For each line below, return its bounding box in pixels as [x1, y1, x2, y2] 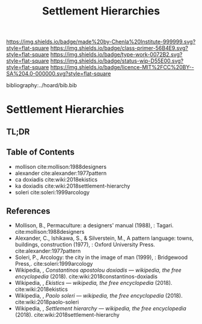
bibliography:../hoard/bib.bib [6, 82, 77, 89]
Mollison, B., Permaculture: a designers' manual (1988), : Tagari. [14, 222, 174, 229]
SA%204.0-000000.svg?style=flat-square [6, 70, 111, 78]
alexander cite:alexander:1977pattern [14, 170, 107, 177]
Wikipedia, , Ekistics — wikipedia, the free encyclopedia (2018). [14, 280, 173, 287]
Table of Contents [6, 147, 75, 157]
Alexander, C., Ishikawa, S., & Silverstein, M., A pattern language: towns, [14, 234, 194, 242]
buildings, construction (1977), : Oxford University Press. [14, 241, 155, 248]
